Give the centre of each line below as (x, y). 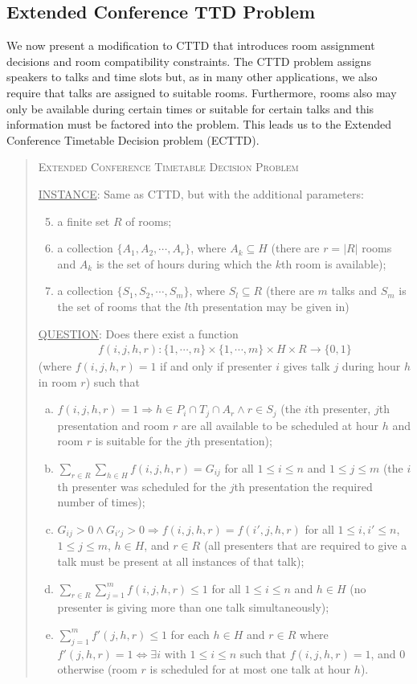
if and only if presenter (216, 366)
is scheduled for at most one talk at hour (250, 669)
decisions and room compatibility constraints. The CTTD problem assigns (189, 61)
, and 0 (388, 653)
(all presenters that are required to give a (305, 545)
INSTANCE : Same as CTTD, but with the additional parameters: (201, 193)
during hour (371, 366)
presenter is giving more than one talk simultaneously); (193, 607)
